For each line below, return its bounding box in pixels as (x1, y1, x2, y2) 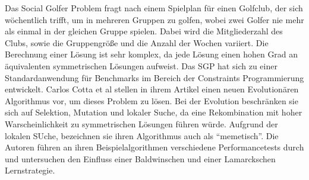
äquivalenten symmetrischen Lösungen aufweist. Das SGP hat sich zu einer (5, 59, 278, 72)
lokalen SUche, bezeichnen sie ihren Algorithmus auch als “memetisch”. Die (5, 129, 279, 142)
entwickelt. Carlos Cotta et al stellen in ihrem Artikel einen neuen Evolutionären (5, 83, 299, 95)
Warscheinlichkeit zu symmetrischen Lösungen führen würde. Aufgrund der (5, 117, 278, 130)
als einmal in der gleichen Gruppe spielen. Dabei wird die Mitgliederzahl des (5, 25, 283, 37)
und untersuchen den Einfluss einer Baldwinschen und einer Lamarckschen (5, 152, 276, 165)
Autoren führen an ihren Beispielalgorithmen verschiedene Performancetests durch (5, 141, 304, 153)
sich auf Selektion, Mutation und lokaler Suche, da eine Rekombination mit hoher (5, 106, 302, 118)
